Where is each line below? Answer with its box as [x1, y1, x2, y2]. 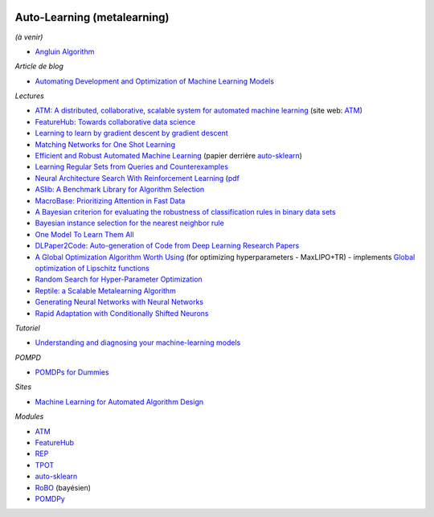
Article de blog [14, 61, 64, 72]
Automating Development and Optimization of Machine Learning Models [35, 76, 275, 86]
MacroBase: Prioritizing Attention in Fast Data [35, 195, 186, 205]
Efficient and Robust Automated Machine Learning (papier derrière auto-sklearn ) [35, 151, 303, 161]
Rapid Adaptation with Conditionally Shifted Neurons [35, 308, 209, 318]
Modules [14, 412, 44, 421]
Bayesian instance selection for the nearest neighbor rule [35, 218, 224, 228]
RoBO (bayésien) [35, 482, 92, 492]
